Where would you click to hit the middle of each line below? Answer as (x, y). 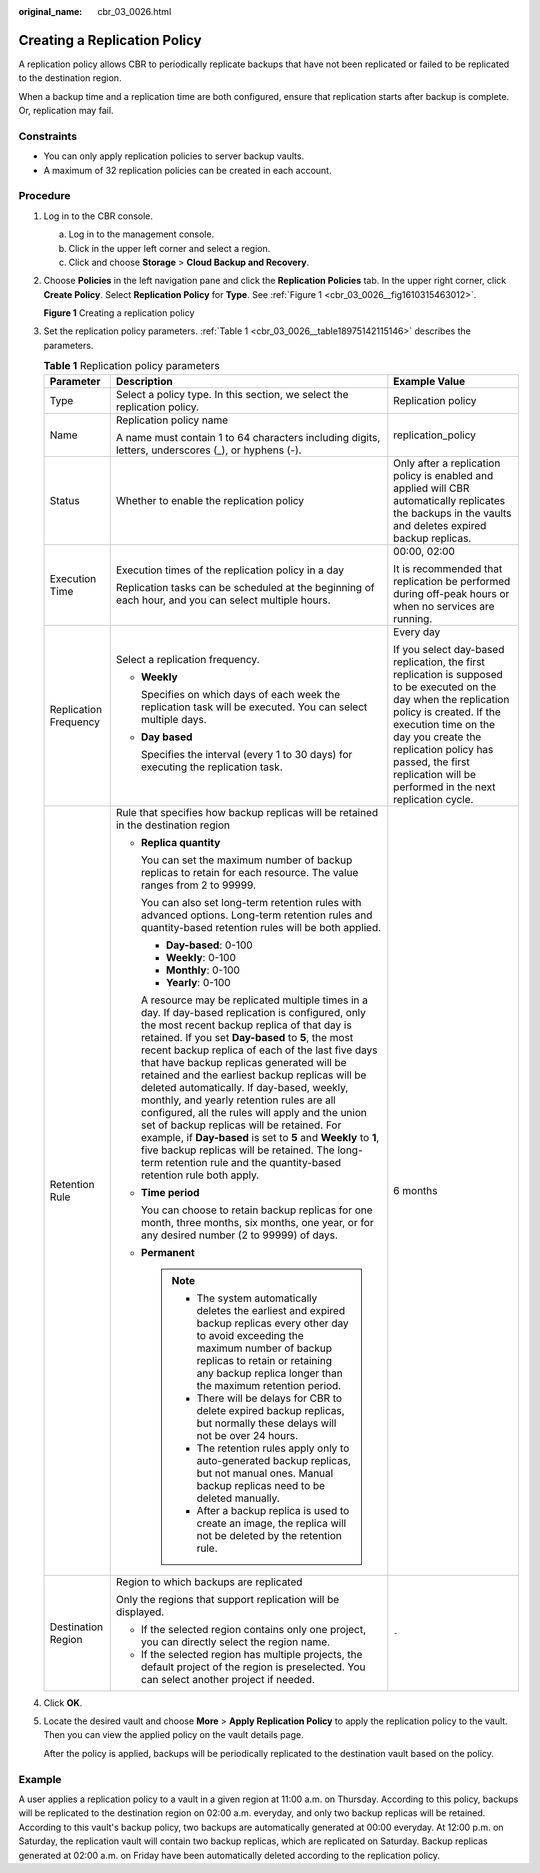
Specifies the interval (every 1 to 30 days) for (246, 754)
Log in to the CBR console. (98, 216)
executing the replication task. (212, 767)
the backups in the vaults (452, 513)
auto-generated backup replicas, (274, 1460)
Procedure (44, 196)
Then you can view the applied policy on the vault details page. (173, 1735)
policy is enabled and (443, 475)
